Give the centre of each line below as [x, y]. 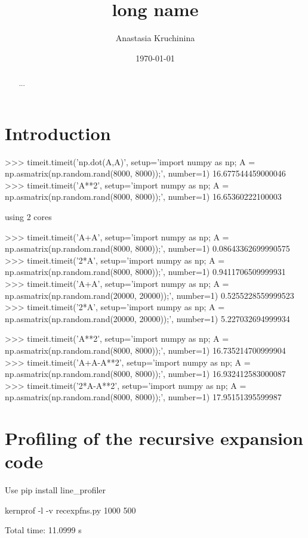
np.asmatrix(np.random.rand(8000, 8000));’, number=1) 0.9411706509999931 [145, 272]
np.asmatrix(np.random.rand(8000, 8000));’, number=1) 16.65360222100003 [143, 197]
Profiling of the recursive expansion [154, 438]
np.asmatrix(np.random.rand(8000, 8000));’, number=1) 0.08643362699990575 [147, 248]
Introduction [58, 133]
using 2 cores [28, 217]
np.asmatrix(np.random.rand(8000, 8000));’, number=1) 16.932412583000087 [145, 374]
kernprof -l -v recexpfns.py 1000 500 [70, 510]
